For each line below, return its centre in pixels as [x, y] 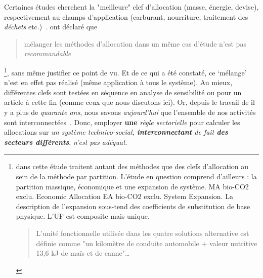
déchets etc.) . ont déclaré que [51, 27]
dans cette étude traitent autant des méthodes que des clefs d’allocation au [132, 166]
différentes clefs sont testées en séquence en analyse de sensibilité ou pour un [123, 92]
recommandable [48, 53]
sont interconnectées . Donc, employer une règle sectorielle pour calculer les [122, 122]
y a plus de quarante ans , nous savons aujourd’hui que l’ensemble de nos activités [130, 112]
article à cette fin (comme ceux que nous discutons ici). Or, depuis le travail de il [129, 102]
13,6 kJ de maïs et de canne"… [83, 253]
